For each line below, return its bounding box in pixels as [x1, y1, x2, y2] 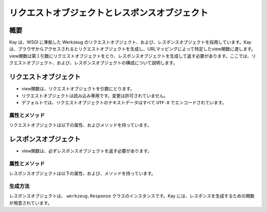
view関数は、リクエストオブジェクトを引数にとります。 [21, 86, 135, 92]
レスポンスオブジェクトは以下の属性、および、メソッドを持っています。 [9, 171, 156, 177]
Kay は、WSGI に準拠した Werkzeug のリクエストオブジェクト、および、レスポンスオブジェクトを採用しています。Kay [9, 39, 252, 45]
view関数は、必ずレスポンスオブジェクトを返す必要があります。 [21, 148, 152, 154]
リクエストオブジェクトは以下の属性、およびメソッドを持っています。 [9, 122, 152, 128]
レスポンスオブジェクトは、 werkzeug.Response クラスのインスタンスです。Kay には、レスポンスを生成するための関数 [9, 193, 255, 199]
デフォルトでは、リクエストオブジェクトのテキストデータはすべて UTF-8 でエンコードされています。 [21, 99, 227, 106]
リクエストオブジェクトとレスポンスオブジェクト [9, 7, 209, 18]
